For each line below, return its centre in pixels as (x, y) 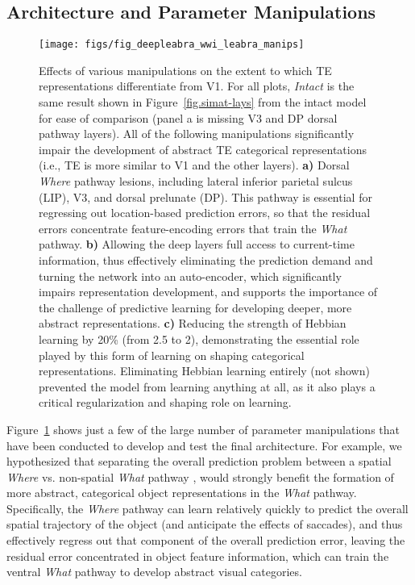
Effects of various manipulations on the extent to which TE (185, 70)
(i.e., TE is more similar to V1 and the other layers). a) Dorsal (194, 165)
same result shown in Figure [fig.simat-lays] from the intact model (203, 102)
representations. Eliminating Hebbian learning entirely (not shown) (204, 371)
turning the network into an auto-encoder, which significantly (190, 276)
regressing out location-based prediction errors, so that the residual (205, 213)
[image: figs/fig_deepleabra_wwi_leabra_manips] (172, 45)
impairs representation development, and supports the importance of (208, 292)
